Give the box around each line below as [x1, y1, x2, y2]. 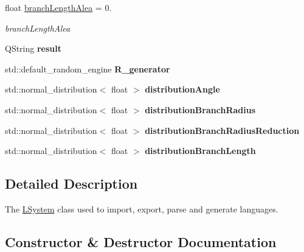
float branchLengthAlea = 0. [5, 1, 112, 13]
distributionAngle [145, 83, 220, 96]
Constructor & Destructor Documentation [5, 232, 277, 251]
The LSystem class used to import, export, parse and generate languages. [5, 202, 278, 215]
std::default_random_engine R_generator [5, 62, 170, 75]
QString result [5, 42, 61, 55]
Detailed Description [5, 174, 138, 193]
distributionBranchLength [145, 144, 256, 157]
